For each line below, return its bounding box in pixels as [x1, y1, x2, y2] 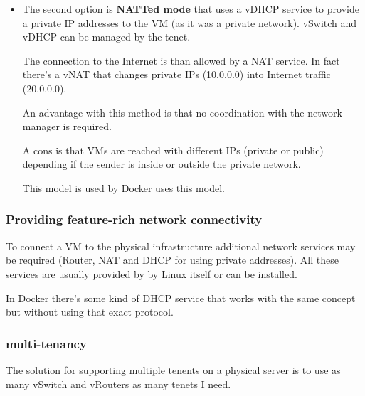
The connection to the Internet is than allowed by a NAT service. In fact [22, 53, 340, 68]
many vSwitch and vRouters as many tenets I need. [6, 376, 231, 391]
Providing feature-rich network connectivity [6, 210, 263, 228]
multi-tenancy [6, 334, 87, 352]
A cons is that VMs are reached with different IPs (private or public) [22, 142, 324, 157]
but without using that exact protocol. [6, 304, 174, 319]
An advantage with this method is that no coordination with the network [22, 105, 342, 119]
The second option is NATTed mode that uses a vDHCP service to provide [22, 1, 359, 16]
